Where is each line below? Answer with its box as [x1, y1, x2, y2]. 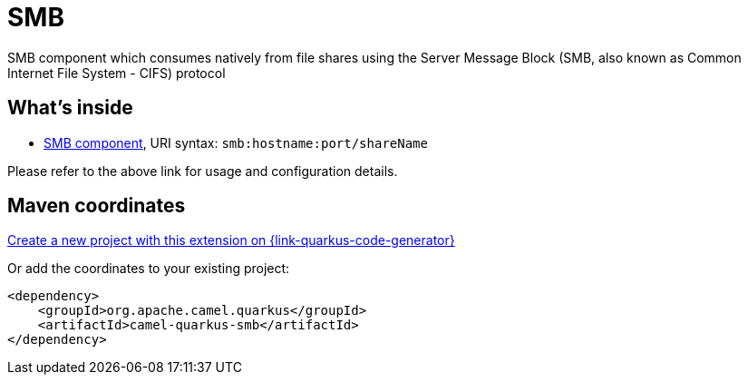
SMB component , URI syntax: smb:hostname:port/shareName [44, 134, 428, 151]
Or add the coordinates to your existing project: [7, 260, 290, 277]
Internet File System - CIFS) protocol [7, 64, 226, 81]
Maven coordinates [7, 194, 186, 218]
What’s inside [7, 96, 133, 120]
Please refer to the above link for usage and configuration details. [7, 162, 398, 179]
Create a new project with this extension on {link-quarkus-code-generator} [7, 232, 455, 249]
